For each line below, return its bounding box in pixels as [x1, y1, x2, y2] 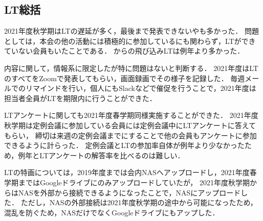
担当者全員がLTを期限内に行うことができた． [4, 92, 157, 103]
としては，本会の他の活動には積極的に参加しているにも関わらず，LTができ [4, 35, 256, 46]
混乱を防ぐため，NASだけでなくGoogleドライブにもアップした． [4, 207, 220, 217]
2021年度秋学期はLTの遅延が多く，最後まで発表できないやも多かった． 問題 [4, 26, 259, 36]
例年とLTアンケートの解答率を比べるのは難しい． [18, 150, 185, 160]
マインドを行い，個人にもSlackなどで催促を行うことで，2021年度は [32, 83, 256, 93]
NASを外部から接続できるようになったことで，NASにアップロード [18, 187, 241, 198]
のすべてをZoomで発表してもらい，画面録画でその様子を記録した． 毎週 [4, 72, 245, 83]
